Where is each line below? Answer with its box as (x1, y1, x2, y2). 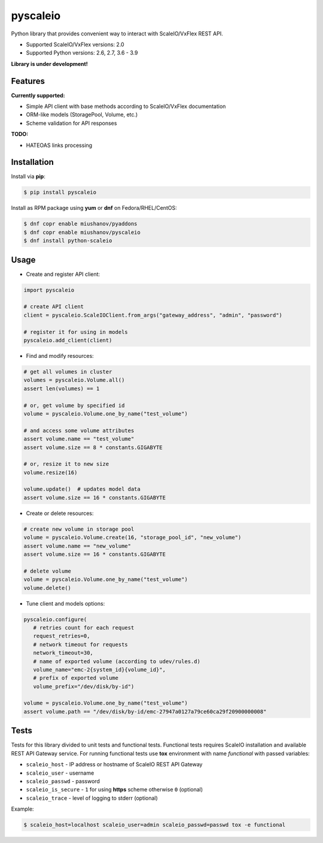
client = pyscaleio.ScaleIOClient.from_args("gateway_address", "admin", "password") (23, 312, 282, 318)
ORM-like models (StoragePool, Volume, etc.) (26, 111, 138, 118)
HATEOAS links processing (26, 141, 93, 149)
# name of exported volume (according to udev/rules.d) (33, 658, 200, 665)
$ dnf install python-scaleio (23, 237, 112, 244)
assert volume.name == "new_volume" (23, 543, 132, 549)
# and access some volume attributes (23, 427, 135, 434)
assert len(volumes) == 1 (23, 385, 100, 392)
